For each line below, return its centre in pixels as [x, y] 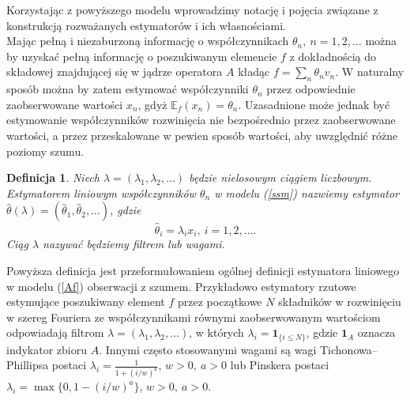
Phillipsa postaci [47, 365]
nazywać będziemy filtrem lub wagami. [134, 244]
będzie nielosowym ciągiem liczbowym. [280, 177]
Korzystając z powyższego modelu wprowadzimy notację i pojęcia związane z [192, 9]
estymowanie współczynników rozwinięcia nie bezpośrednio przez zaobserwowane [201, 120]
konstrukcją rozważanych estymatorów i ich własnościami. [146, 25]
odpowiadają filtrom [55, 332]
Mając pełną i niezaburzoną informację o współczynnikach [148, 41]
